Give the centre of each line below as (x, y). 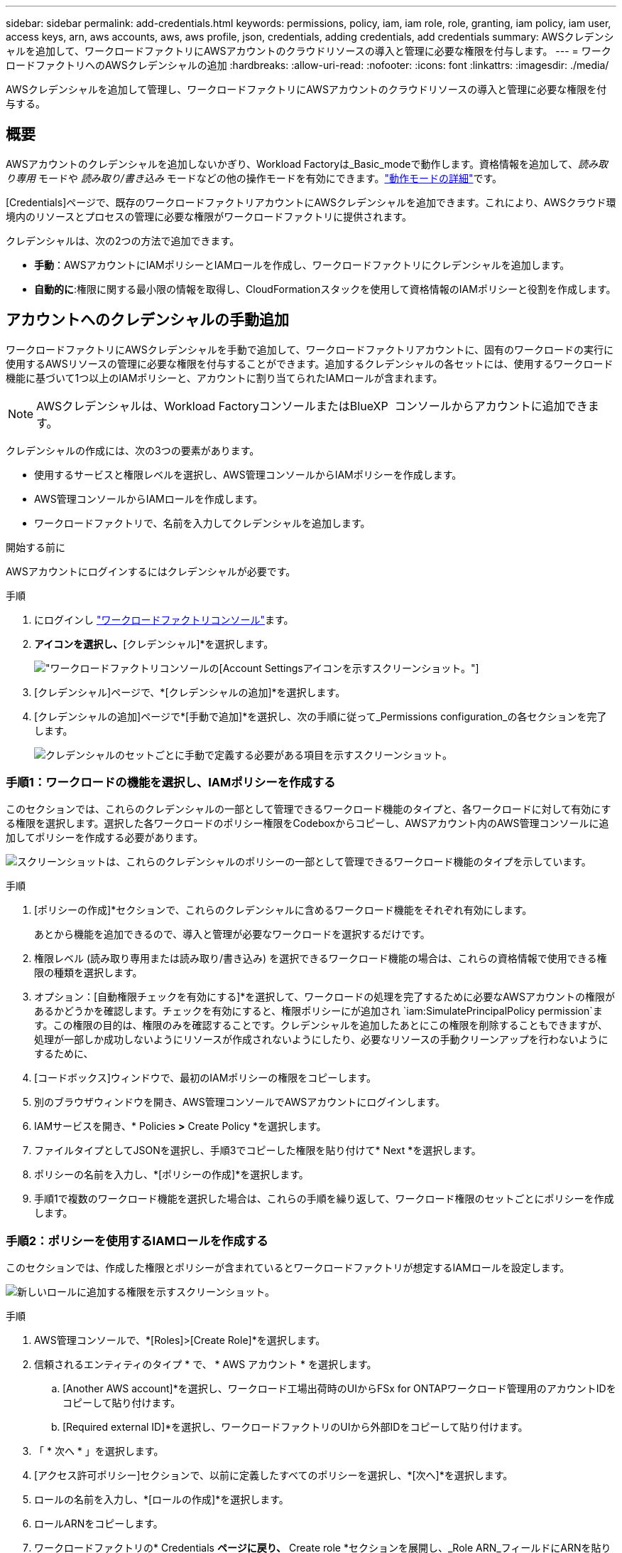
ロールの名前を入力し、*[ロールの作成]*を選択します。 (162, 1500)
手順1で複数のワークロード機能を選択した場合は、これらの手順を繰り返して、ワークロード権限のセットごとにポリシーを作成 (324, 1199)
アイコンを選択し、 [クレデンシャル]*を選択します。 (154, 644)
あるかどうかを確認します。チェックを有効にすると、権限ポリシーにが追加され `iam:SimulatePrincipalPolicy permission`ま (318, 1011)
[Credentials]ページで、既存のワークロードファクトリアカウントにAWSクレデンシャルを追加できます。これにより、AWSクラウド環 (311, 202)
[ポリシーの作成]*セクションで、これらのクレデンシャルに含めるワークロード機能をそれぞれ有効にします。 (283, 910)
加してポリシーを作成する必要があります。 (105, 838)
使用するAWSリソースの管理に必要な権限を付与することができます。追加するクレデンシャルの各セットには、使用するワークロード (310, 363)
